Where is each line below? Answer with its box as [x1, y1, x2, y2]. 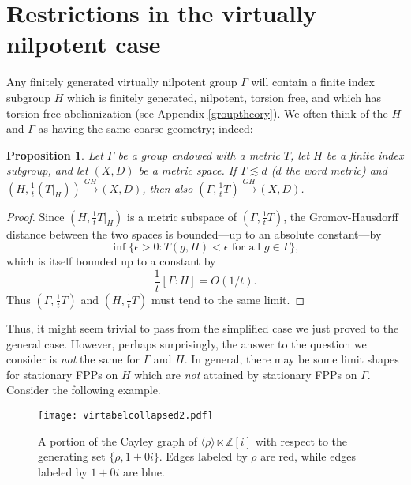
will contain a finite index [251, 73, 375, 90]
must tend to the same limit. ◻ [151, 291, 305, 307]
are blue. [122, 463, 165, 479]
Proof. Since [6, 208, 65, 224]
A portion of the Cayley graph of [38, 432, 197, 449]
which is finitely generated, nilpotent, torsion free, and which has [67, 88, 381, 105]
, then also [142, 179, 193, 196]
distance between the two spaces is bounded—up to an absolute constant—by [6, 225, 382, 242]
